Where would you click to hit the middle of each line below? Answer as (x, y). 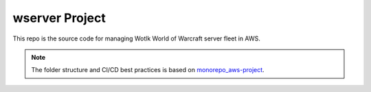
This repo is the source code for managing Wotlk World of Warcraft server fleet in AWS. (136, 38)
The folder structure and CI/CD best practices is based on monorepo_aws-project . (148, 70)
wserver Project (59, 18)
